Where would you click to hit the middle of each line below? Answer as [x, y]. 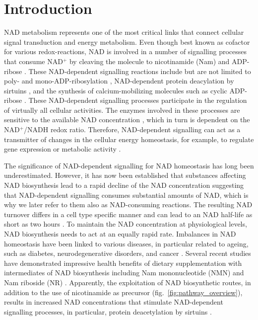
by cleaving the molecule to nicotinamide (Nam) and [149, 61]
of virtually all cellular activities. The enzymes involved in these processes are [122, 110]
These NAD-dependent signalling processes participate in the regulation [138, 100]
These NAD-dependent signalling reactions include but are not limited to [140, 71]
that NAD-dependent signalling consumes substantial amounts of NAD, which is [126, 195]
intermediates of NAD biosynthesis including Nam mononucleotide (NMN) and [124, 273]
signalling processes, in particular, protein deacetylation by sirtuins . [108, 311]
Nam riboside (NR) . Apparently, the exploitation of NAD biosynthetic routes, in [128, 282]
